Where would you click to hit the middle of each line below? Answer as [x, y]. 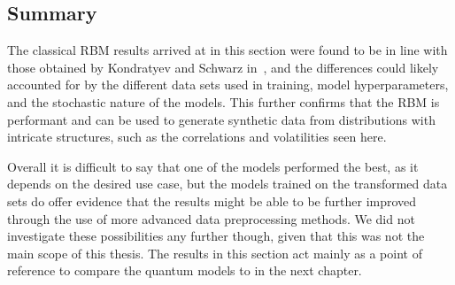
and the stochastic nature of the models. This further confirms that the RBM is [224, 101]
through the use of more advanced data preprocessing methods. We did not [211, 218]
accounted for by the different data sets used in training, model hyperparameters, [228, 85]
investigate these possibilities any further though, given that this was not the [216, 236]
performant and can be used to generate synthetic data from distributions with [221, 119]
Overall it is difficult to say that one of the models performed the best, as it [213, 166]
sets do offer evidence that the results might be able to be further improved [212, 200]
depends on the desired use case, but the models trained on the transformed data [227, 184]
